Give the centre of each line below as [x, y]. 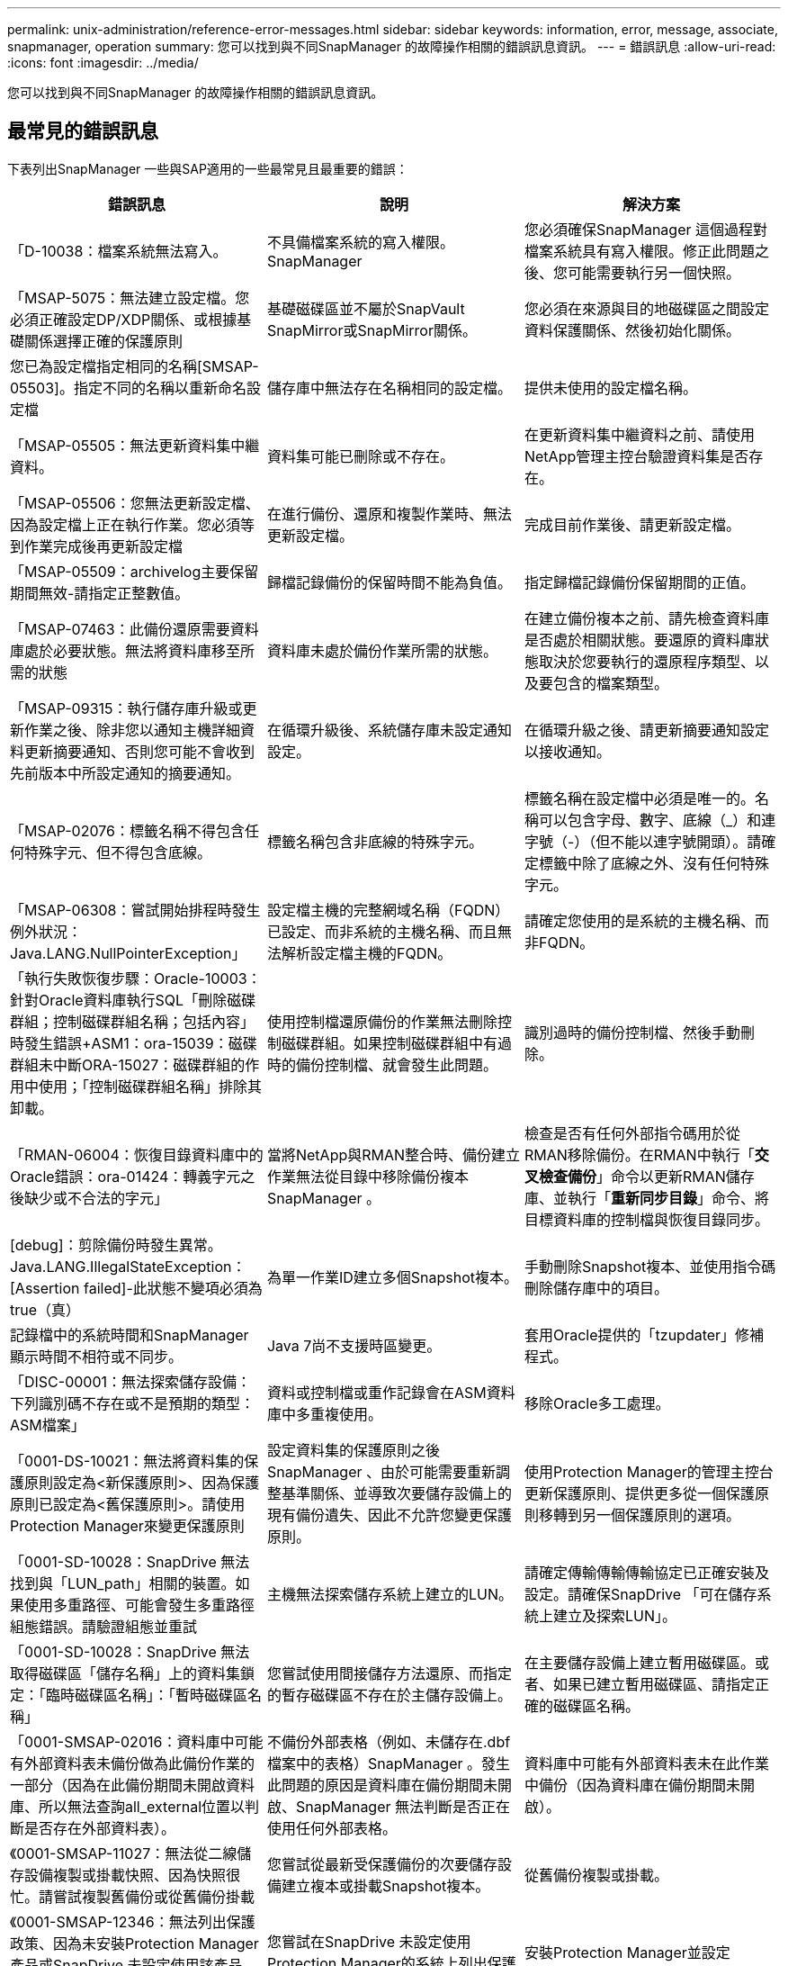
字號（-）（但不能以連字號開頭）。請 [643, 841]
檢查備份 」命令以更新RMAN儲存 [646, 1176]
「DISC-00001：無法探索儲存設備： [131, 1381]
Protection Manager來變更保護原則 [127, 1525]
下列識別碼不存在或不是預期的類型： [133, 1403]
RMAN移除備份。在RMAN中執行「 [639, 1154]
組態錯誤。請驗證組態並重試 [104, 1626]
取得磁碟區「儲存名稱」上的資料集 [125, 1673]
